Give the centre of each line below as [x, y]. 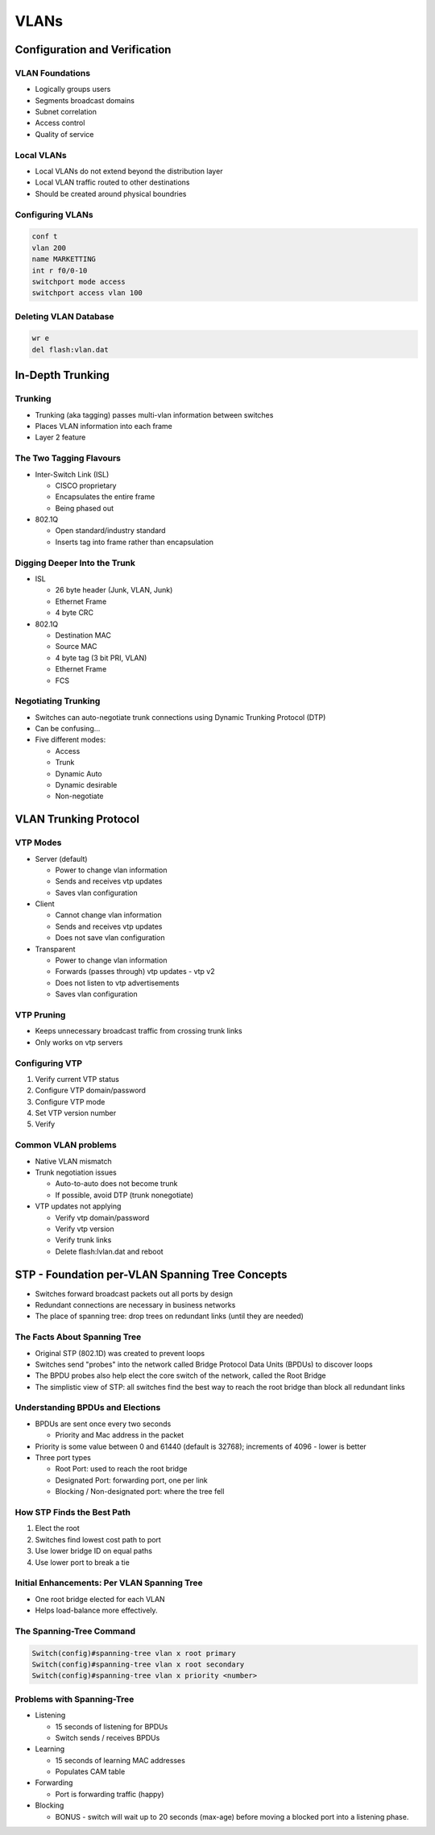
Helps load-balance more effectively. [96, 1610]
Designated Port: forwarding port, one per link [132, 1480]
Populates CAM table [90, 1772]
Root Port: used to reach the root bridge [121, 1469]
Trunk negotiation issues [76, 1172]
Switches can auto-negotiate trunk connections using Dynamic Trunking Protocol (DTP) [180, 717]
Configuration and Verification [93, 50]
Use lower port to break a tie [83, 1562]
